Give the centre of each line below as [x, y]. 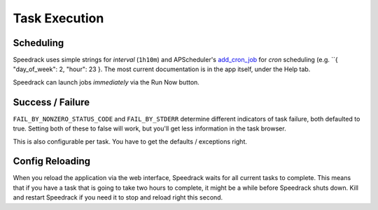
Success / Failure [51, 102]
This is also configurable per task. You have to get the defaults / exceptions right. [130, 141]
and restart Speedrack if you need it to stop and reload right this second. [118, 197]
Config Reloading [52, 162]
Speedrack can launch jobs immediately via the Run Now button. [106, 82]
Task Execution [58, 18]
